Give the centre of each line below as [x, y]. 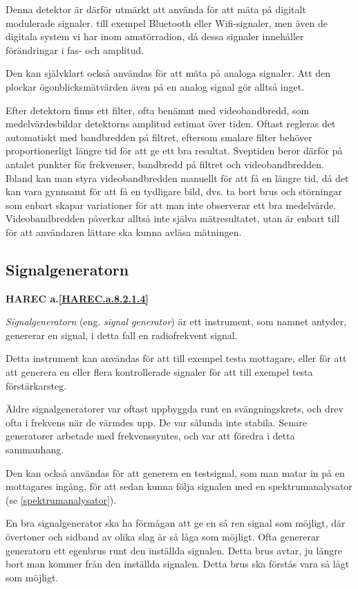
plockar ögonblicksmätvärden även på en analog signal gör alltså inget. [155, 86]
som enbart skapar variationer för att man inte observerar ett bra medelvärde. [171, 205]
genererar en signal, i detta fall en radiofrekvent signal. [122, 335]
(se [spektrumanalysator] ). [61, 499]
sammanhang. [35, 450]
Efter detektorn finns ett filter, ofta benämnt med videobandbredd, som [158, 110]
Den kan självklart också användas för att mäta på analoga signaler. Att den [168, 73]
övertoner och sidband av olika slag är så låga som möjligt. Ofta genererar [163, 537]
